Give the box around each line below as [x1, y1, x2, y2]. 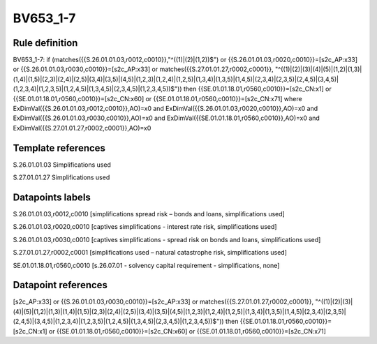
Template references [13, 142, 106, 154]
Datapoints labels [13, 191, 91, 203]
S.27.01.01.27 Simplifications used [13, 173, 110, 181]
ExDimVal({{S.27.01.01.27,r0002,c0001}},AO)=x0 [13, 124, 151, 132]
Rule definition [13, 37, 78, 49]
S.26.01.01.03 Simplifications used [13, 160, 112, 169]
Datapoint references [13, 279, 108, 291]
